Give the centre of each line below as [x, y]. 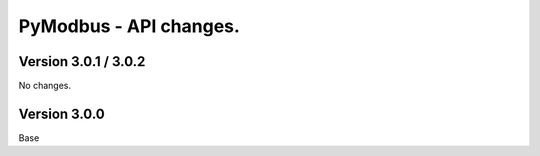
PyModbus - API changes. [129, 26]
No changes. [45, 86]
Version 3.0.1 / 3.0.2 [82, 61]
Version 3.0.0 [61, 113]
